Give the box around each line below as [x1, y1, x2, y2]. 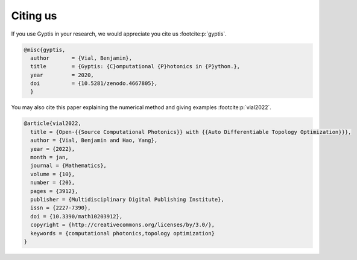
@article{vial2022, [24, 120, 81, 127]
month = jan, [30, 154, 69, 161]
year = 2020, [30, 71, 95, 78]
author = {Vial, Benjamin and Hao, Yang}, [30, 137, 158, 144]
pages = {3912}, [30, 188, 78, 194]
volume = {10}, [30, 171, 75, 177]
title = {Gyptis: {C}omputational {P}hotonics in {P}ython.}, [30, 63, 241, 70]
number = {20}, [30, 179, 75, 186]
